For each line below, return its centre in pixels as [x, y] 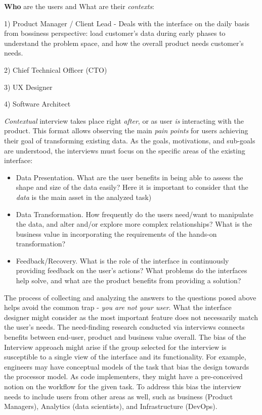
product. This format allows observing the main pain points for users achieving [126, 131]
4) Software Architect [37, 104]
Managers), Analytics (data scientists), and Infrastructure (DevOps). [111, 406]
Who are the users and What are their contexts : [79, 6]
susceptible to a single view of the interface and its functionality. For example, [125, 357]
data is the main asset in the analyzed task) [84, 197]
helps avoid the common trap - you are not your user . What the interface [118, 307]
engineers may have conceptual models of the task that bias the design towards [127, 366]
